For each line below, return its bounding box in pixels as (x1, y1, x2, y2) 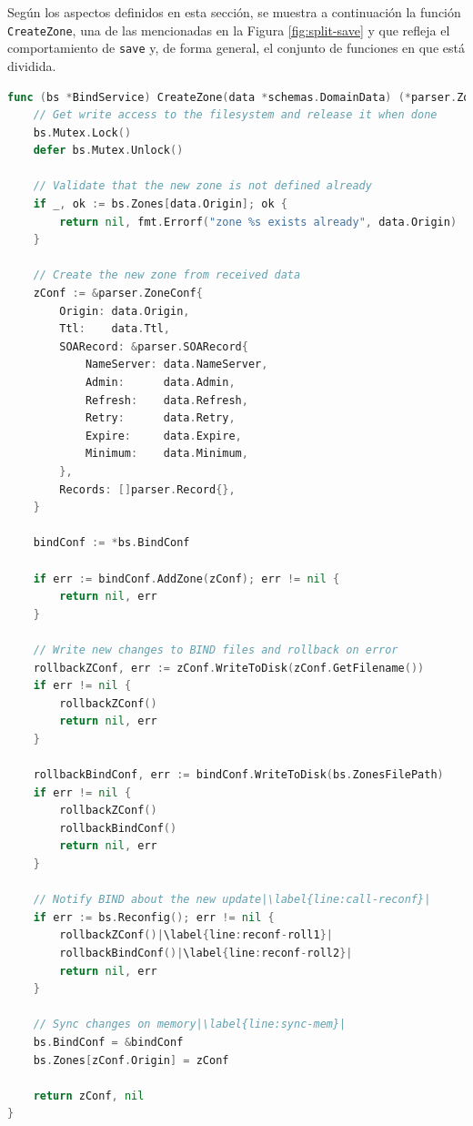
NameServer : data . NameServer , (85, 358, 268, 371)
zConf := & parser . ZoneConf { (33, 287, 203, 300)
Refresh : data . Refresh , (85, 393, 248, 407)
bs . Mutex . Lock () (33, 126, 132, 139)
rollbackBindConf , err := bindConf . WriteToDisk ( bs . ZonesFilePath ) (33, 768, 444, 782)
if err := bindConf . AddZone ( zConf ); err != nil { (33, 572, 340, 585)
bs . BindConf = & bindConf (33, 1035, 184, 1049)
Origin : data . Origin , (59, 304, 190, 318)
